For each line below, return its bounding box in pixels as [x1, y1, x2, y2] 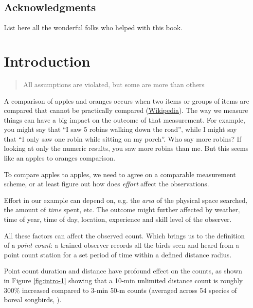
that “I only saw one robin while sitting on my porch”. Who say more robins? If [4, 133, 242, 144]
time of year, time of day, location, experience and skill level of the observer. [4, 214, 232, 224]
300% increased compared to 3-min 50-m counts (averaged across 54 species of [4, 285, 237, 295]
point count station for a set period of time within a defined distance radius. [4, 249, 232, 259]
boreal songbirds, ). [4, 294, 62, 305]
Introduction [4, 51, 90, 71]
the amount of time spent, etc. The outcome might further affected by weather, [4, 204, 240, 215]
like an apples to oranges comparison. [4, 153, 115, 163]
